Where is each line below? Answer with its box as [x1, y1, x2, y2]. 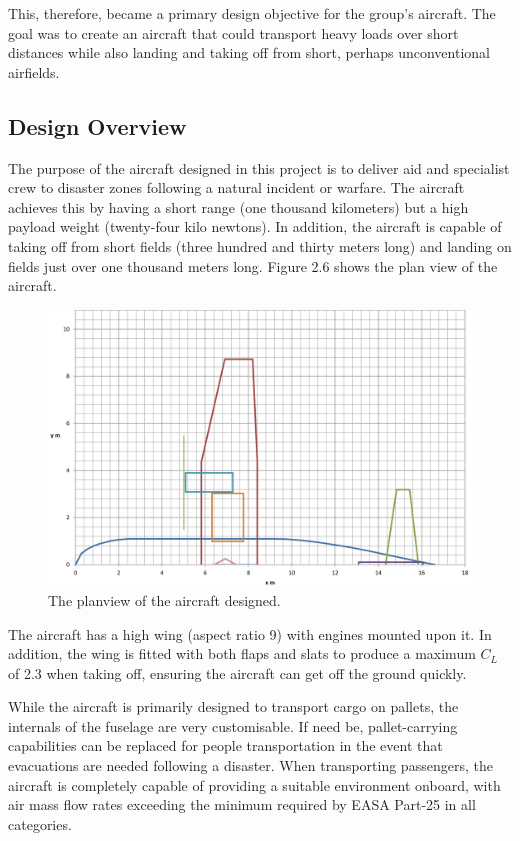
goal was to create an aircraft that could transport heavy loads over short [8, 22, 459, 43]
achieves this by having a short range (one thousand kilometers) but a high [8, 196, 469, 217]
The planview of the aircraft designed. [48, 589, 281, 610]
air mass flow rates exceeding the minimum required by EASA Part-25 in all [8, 794, 476, 815]
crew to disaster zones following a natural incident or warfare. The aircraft [8, 177, 465, 198]
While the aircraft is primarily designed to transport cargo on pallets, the [8, 696, 459, 717]
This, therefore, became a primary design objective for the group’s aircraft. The [8, 3, 496, 23]
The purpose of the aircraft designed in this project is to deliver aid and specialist [8, 157, 510, 178]
